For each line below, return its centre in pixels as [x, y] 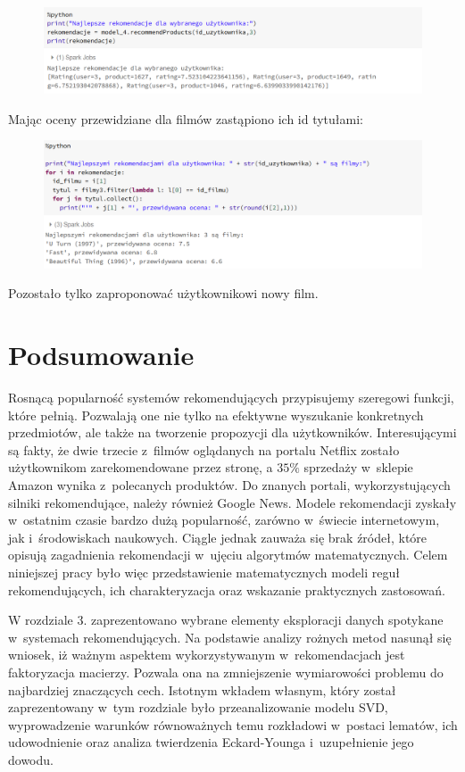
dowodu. [31, 759]
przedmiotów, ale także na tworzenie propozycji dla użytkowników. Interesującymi [232, 432]
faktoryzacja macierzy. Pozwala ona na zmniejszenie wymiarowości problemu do [226, 672]
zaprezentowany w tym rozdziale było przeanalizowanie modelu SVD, [198, 707]
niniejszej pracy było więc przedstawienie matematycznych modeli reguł [204, 572]
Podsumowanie [101, 355]
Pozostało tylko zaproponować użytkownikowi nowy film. [163, 293]
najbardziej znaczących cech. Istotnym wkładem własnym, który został [202, 689]
